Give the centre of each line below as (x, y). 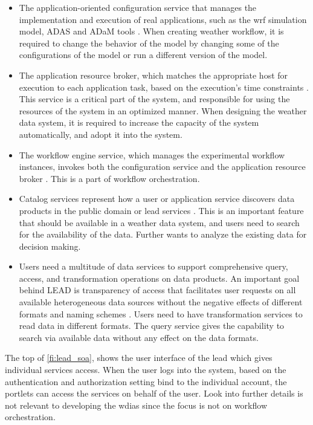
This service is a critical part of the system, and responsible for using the (154, 99)
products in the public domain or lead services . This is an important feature (161, 210)
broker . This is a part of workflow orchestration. (109, 178)
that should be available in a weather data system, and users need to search (159, 222)
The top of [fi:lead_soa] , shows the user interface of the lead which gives (139, 358)
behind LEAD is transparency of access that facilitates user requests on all (157, 290)
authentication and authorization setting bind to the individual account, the (146, 381)
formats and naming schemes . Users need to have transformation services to (161, 313)
